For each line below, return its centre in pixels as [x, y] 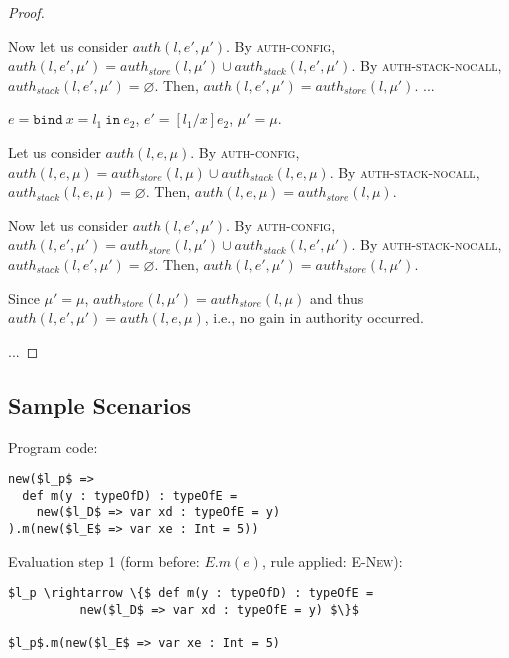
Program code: [53, 446]
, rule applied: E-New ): [332, 560]
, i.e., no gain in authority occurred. [314, 317]
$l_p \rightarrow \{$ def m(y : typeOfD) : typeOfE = [191, 593]
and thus [336, 297]
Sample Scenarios [100, 404]
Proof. [26, 12]
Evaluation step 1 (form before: [104, 560]
